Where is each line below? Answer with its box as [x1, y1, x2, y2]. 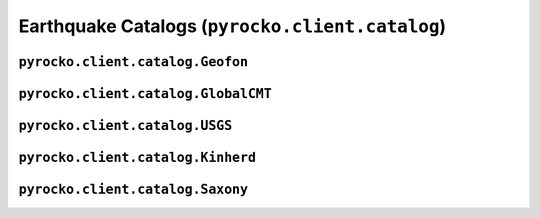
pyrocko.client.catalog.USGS [18, 118, 233, 134]
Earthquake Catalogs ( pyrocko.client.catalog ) [18, 15, 447, 37]
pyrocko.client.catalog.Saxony [18, 181, 249, 198]
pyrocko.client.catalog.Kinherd [18, 150, 257, 166]
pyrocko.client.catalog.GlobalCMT [18, 85, 272, 102]
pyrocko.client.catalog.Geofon [18, 53, 249, 70]
